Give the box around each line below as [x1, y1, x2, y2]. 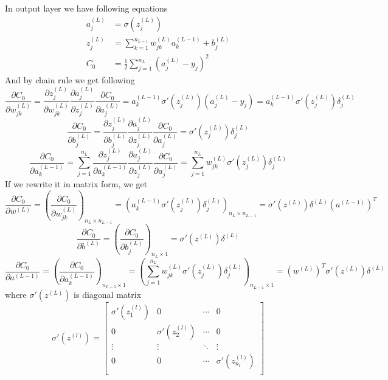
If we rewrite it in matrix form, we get [5, 178, 148, 190]
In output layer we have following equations [5, 2, 168, 14]
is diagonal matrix [74, 288, 142, 300]
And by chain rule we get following [5, 74, 135, 86]
